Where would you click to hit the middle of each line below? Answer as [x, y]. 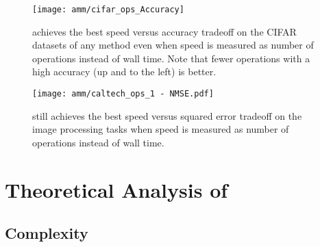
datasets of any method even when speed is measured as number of [173, 45]
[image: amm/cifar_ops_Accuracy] [108, 10]
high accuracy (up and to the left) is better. [124, 71]
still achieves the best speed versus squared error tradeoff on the [167, 115]
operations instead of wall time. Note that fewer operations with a [171, 58]
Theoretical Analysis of [116, 189]
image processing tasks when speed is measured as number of [161, 129]
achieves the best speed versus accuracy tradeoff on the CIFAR [164, 31]
